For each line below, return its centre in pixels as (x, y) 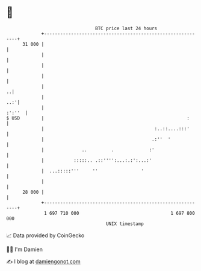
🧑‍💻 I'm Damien (25, 249)
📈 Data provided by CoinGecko (45, 235)
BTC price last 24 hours (126, 28)
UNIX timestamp (125, 224)
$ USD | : (98, 118)
